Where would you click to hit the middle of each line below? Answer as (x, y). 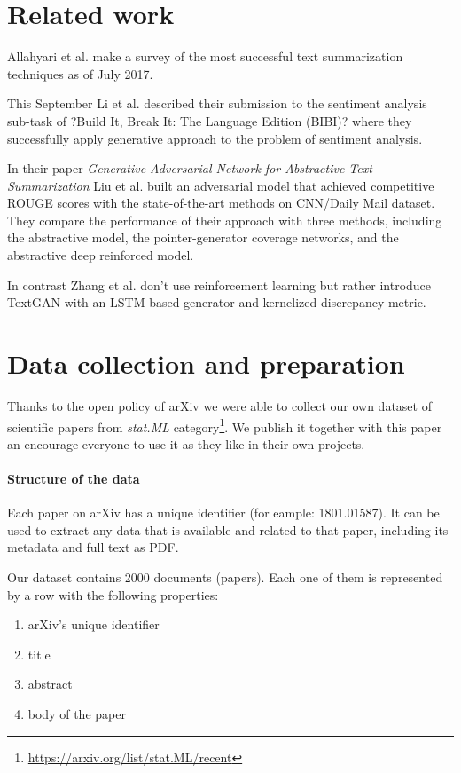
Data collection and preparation (206, 363)
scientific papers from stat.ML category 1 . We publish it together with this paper (225, 425)
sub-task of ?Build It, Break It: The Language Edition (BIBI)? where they (210, 120)
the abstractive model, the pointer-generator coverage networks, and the (203, 237)
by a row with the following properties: (113, 594)
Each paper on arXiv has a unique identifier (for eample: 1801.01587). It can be (223, 513)
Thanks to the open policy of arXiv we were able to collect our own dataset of (219, 405)
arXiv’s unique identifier (94, 624)
